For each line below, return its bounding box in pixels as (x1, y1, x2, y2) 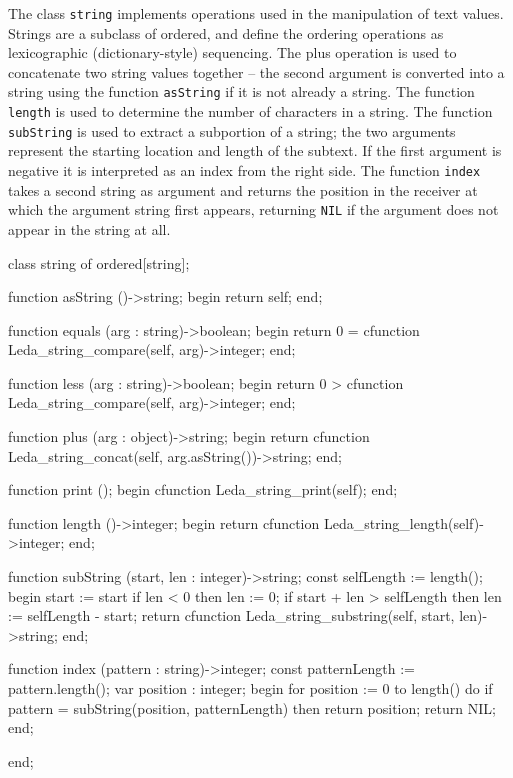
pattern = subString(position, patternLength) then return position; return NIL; (8, 697, 496, 718)
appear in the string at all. (8, 218, 171, 239)
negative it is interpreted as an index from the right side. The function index (8, 160, 481, 180)
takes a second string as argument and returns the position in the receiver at (8, 179, 478, 200)
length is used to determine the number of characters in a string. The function (8, 101, 493, 122)
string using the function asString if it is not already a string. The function (8, 81, 475, 102)
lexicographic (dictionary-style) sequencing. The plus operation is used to (8, 42, 457, 63)
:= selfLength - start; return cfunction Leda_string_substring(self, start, (8, 605, 455, 626)
